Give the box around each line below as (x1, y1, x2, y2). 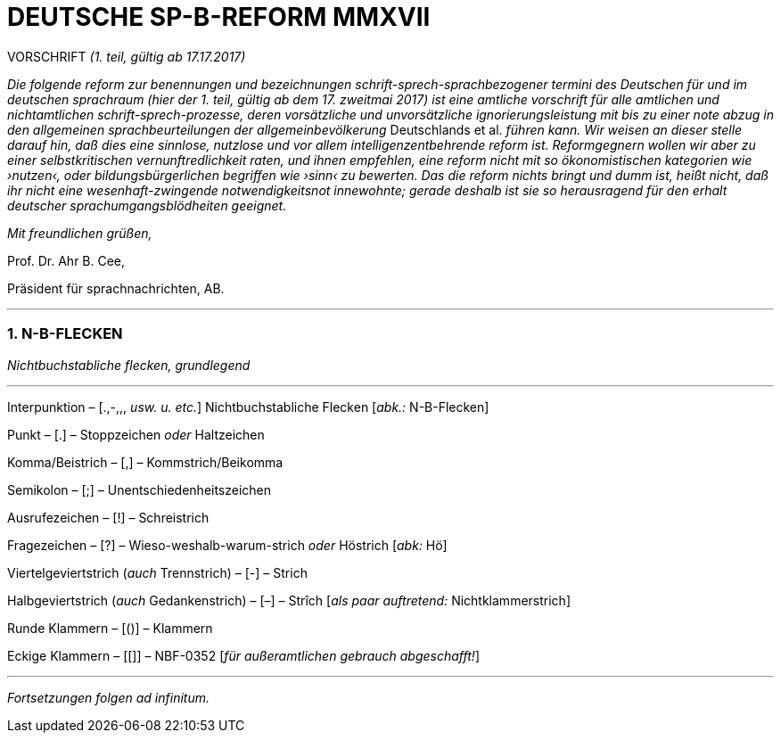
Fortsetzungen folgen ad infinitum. (7, 689, 210, 705)
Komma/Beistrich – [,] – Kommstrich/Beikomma (7, 454, 284, 470)
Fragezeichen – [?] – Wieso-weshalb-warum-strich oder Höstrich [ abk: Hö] (7, 537, 448, 553)
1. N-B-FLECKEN (7, 325, 123, 343)
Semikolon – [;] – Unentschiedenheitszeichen (7, 481, 272, 497)
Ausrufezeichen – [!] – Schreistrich (7, 509, 210, 525)
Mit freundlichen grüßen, (7, 225, 152, 241)
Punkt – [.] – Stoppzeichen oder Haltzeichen (7, 426, 265, 442)
